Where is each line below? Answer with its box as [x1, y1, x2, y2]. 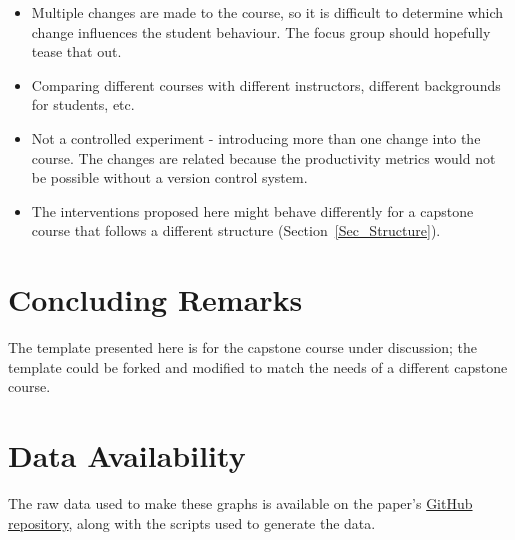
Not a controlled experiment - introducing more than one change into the [31, 127, 481, 148]
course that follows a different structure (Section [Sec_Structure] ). [31, 220, 441, 241]
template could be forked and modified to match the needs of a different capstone [8, 356, 508, 377]
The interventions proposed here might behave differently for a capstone [31, 200, 474, 221]
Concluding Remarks [8, 279, 303, 320]
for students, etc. [31, 94, 135, 115]
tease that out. [31, 41, 122, 62]
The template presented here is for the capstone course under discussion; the [8, 337, 477, 358]
